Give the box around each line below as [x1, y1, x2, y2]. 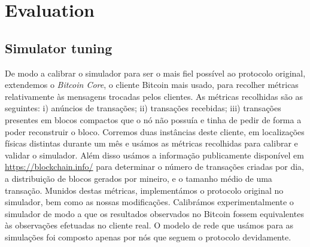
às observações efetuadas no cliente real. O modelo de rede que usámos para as [5, 219, 294, 231]
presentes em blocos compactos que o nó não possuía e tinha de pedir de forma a [5, 113, 302, 126]
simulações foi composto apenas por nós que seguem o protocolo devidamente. [5, 230, 291, 243]
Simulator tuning [5, 38, 113, 57]
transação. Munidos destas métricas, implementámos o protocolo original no [5, 184, 284, 196]
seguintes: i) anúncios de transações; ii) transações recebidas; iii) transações [5, 102, 281, 114]
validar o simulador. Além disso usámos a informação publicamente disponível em [5, 148, 304, 161]
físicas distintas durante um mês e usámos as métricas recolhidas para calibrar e [5, 137, 298, 150]
